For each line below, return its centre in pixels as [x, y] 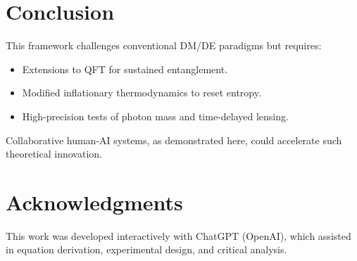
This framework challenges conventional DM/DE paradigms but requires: [164, 45]
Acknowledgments [94, 202]
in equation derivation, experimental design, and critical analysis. [146, 249]
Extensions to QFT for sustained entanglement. [125, 69]
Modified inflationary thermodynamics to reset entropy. [142, 93]
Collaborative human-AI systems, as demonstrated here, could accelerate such [174, 140]
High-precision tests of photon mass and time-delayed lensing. [155, 116]
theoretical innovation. [54, 154]
